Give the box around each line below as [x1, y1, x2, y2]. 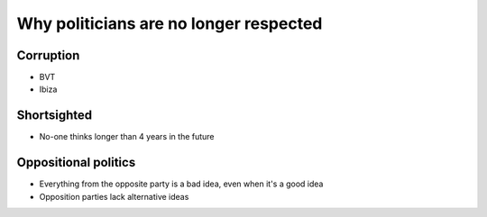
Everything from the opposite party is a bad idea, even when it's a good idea [39, 178, 324, 189]
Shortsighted [16, 108, 93, 123]
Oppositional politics [16, 155, 136, 170]
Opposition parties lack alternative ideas [39, 191, 189, 202]
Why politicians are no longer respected [16, 14, 323, 33]
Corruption [16, 48, 80, 63]
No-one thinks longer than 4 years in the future [39, 131, 216, 142]
